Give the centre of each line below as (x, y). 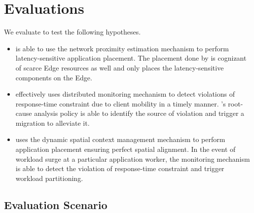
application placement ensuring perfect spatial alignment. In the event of (126, 149)
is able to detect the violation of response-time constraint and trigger (120, 168)
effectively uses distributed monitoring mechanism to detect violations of (125, 94)
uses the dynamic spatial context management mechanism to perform (120, 139)
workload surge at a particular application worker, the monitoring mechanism (133, 159)
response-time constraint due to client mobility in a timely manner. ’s (121, 103)
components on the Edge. (54, 77)
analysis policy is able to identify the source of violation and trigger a (139, 113)
